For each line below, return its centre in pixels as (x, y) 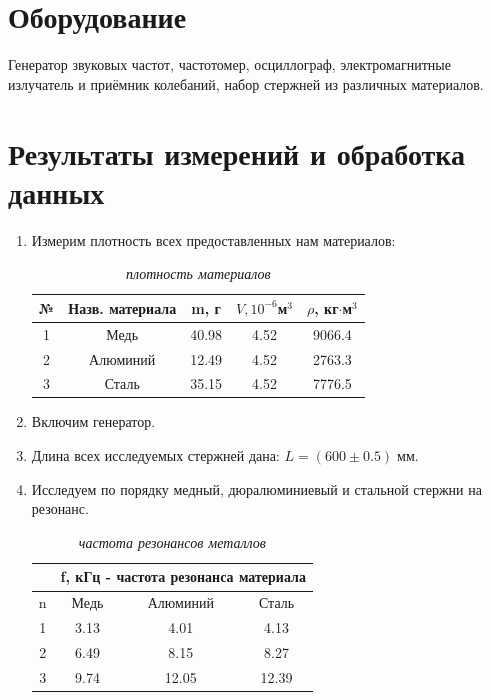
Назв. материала (122, 307)
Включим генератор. (93, 421)
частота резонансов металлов (172, 541)
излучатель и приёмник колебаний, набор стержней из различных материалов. (246, 83)
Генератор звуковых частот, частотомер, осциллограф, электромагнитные (229, 64)
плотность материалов (198, 273)
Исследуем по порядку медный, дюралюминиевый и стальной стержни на (256, 488)
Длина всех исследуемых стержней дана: (155, 455)
